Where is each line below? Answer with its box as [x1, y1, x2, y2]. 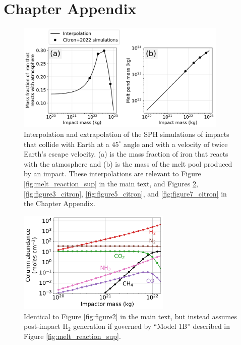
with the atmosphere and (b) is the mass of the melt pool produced [24, 158, 232, 169]
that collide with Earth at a [24, 138, 109, 149]
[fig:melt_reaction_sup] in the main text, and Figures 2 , [24, 178, 198, 189]
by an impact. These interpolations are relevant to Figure [24, 168, 201, 179]
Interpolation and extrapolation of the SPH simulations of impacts [24, 129, 229, 139]
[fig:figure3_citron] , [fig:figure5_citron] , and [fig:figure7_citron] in [24, 188, 227, 199]
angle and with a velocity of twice [123, 138, 228, 149]
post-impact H [24, 321, 68, 331]
